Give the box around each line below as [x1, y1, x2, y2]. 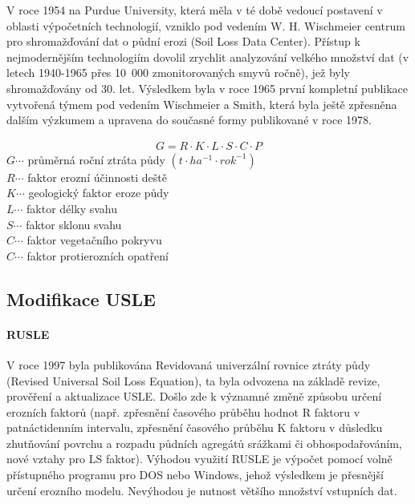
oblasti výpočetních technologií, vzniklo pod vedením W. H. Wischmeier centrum [6, 17, 405, 34]
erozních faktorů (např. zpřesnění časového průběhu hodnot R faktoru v [6, 403, 360, 420]
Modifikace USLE [6, 286, 156, 311]
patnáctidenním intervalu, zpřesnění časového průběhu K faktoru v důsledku [6, 419, 383, 436]
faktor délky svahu [26, 200, 117, 216]
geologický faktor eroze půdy [28, 184, 169, 201]
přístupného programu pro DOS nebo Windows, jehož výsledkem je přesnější [6, 466, 384, 483]
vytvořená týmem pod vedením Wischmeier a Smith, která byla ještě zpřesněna [6, 95, 397, 112]
